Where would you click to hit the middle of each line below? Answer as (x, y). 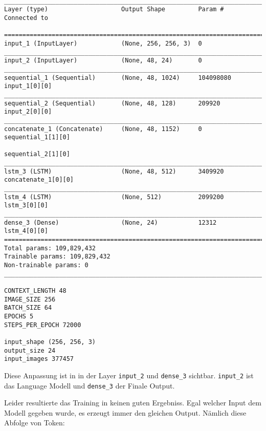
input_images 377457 (39, 359)
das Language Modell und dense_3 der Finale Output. (90, 385)
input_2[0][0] (28, 112)
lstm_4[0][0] (26, 231)
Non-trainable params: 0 (46, 265)
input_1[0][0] (28, 86)
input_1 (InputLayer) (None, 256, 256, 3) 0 (103, 43)
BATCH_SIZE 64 (28, 308)
